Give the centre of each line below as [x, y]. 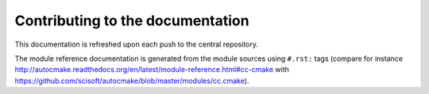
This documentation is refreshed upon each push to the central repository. [136, 44]
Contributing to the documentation [132, 21]
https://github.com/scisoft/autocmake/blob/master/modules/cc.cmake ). [132, 81]
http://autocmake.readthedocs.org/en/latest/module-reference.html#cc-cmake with [152, 70]
